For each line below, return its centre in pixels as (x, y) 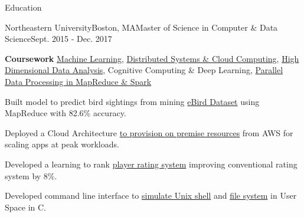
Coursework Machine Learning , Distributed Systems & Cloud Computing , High (152, 58)
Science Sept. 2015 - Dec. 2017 (58, 39)
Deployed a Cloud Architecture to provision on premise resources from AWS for (149, 132)
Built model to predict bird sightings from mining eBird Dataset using (132, 101)
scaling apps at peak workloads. (62, 144)
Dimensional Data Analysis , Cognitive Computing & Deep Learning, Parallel (144, 70)
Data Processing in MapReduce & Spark (78, 81)
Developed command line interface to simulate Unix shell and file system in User (151, 195)
